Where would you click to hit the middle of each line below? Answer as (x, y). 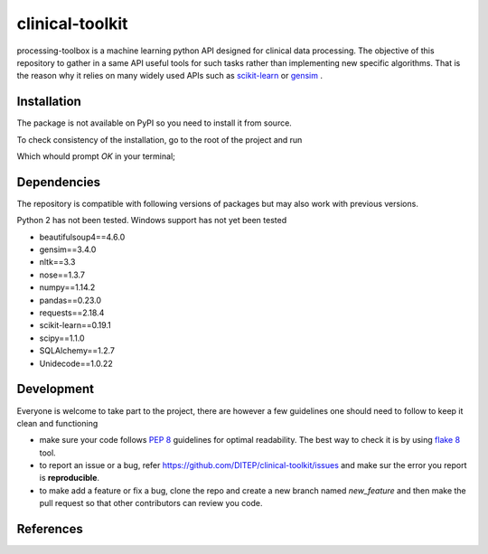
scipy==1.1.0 (62, 338)
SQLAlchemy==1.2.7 (77, 351)
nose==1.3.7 (62, 275)
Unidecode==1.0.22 (76, 363)
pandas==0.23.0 (70, 300)
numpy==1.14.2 (67, 287)
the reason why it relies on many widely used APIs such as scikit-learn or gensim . (169, 76)
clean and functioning (57, 423)
